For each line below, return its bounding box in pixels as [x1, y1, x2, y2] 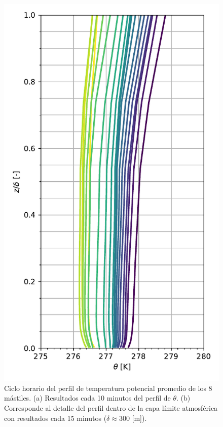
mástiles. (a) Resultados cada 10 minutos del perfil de [4, 392, 171, 403]
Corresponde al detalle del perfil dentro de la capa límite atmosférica [4, 402, 218, 413]
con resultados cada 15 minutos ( [4, 412, 107, 423]
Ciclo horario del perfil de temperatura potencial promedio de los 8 [4, 382, 212, 393]
